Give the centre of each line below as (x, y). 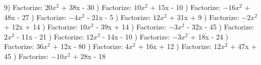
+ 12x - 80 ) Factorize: (88, 46)
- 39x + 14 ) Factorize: (131, 27)
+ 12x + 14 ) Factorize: (41, 27)
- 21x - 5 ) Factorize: (119, 17)
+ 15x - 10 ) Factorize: (185, 7)
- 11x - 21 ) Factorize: (50, 36)
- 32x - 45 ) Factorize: (221, 27)
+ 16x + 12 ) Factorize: (175, 46)
